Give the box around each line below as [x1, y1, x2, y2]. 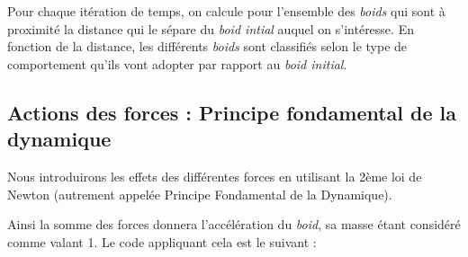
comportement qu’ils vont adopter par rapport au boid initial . [7, 54, 347, 73]
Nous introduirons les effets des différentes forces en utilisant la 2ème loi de [7, 166, 422, 185]
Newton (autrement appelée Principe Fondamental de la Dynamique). [7, 184, 392, 203]
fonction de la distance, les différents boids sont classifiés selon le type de [7, 37, 408, 56]
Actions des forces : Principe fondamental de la [7, 98, 457, 126]
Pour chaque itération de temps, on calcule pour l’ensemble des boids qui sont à [7, 2, 445, 20]
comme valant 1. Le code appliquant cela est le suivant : [7, 232, 317, 251]
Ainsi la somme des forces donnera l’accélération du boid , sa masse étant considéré [7, 215, 461, 234]
